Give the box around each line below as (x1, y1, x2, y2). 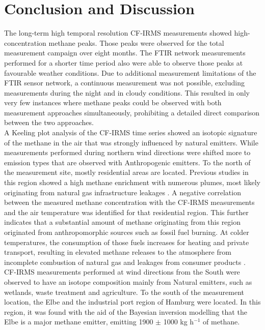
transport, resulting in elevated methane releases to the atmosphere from (4, 247, 231, 257)
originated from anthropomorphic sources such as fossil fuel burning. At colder (4, 227, 249, 237)
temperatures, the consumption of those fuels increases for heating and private (4, 236, 249, 247)
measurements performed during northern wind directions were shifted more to (4, 147, 251, 158)
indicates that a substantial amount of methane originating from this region (4, 217, 241, 227)
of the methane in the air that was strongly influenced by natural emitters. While (4, 137, 258, 147)
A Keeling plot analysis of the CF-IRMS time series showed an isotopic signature (4, 127, 257, 138)
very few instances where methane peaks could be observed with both (4, 97, 222, 108)
